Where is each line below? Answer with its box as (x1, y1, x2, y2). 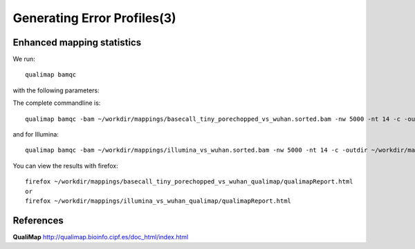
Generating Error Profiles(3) (12, 10, 176, 26)
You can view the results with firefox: (12, 161, 118, 170)
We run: (12, 55, 36, 63)
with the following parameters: (12, 86, 100, 94)
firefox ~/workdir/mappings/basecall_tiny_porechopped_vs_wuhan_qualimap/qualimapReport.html (25, 178, 353, 186)
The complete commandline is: (12, 99, 101, 107)
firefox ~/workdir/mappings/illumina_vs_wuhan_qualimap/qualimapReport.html (25, 197, 292, 205)
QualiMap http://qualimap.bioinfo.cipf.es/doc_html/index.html (12, 232, 189, 241)
